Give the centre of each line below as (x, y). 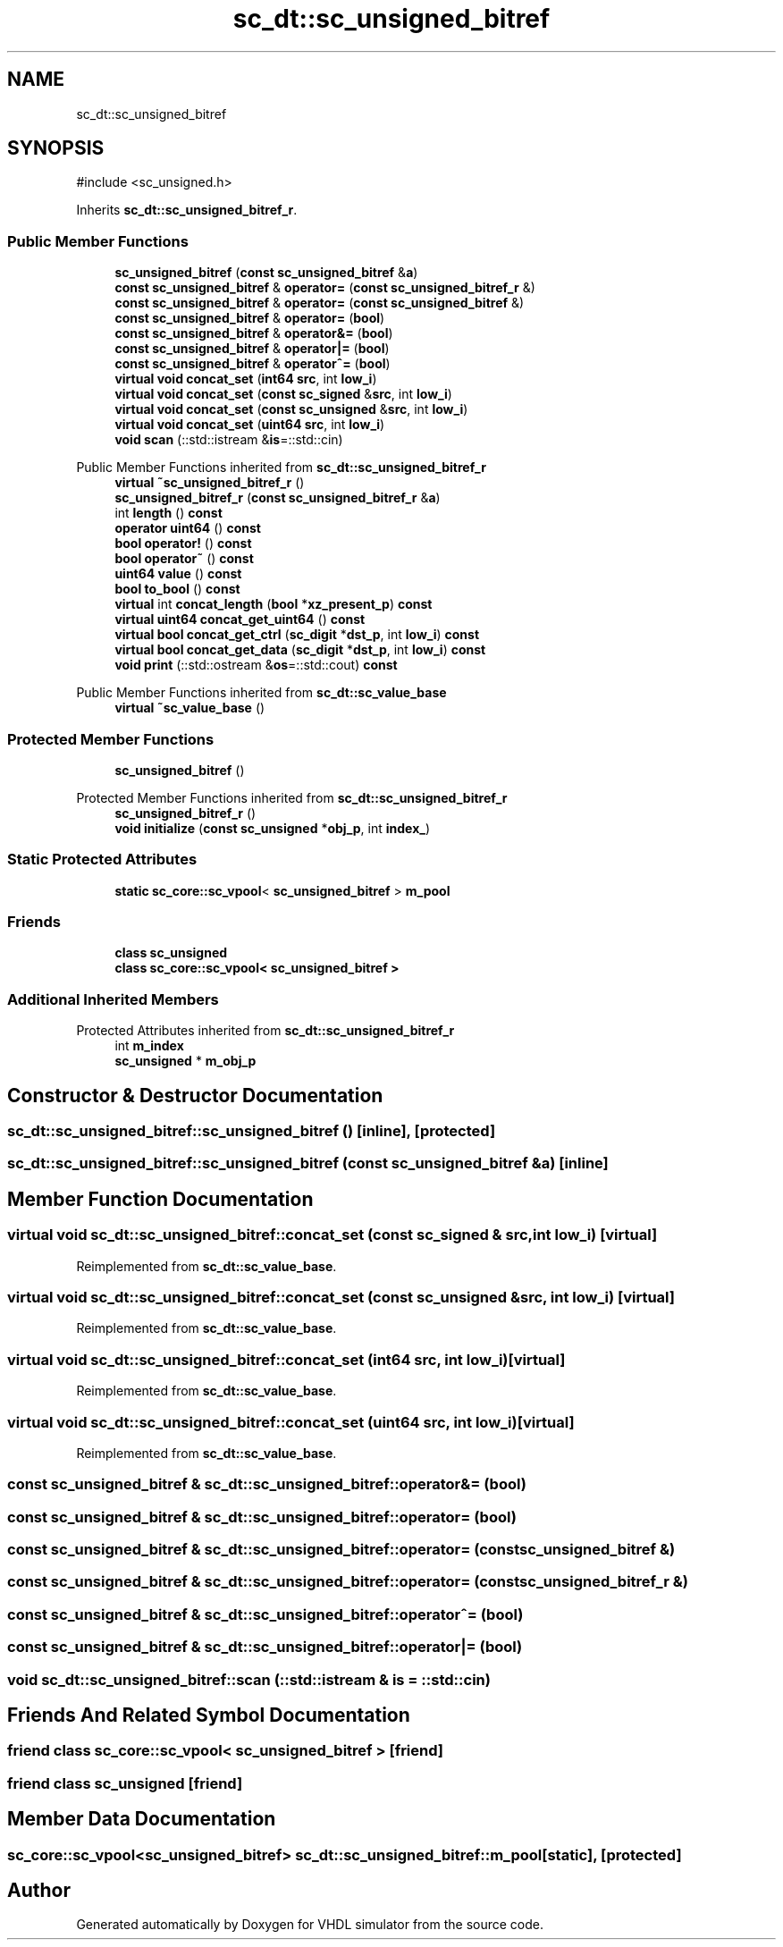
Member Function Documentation (160, 1199)
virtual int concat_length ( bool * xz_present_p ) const (274, 604)
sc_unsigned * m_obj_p (185, 1061)
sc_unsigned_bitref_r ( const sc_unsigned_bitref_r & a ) (278, 498)
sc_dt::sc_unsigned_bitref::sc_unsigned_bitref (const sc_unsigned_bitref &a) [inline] (308, 1163)
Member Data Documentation (142, 1819)
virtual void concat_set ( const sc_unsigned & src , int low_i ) (291, 409)
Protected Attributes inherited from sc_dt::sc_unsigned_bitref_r (265, 1031)
